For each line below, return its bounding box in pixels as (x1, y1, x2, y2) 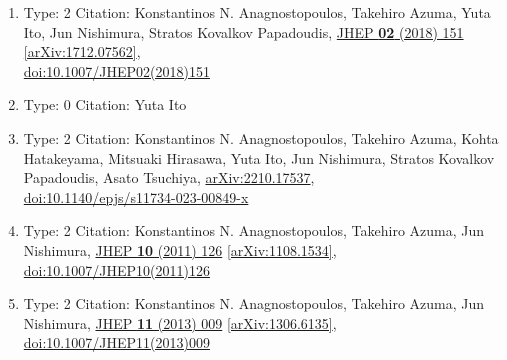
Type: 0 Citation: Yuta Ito (23, 94, 187, 115)
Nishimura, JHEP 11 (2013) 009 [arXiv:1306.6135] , (23, 312, 337, 333)
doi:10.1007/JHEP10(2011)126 (23, 259, 210, 280)
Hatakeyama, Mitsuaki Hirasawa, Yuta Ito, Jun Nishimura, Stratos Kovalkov (23, 147, 495, 168)
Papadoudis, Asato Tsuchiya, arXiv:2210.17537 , (23, 167, 315, 188)
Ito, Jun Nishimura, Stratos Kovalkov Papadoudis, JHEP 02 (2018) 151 (23, 21, 464, 42)
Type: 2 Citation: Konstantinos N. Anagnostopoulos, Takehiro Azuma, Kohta (23, 127, 499, 148)
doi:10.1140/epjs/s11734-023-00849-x (23, 186, 249, 207)
